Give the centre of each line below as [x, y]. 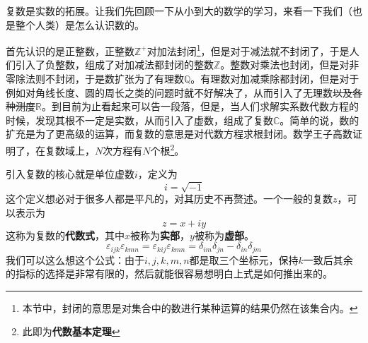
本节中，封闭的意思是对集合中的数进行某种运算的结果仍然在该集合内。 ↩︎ [190, 307]
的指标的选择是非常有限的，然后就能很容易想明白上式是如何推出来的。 [169, 273]
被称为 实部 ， [160, 235]
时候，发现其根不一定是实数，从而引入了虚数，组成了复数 [139, 120]
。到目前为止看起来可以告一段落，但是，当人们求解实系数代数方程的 [200, 106]
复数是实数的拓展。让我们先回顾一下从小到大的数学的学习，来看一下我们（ [179, 11]
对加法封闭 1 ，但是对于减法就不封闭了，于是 [248, 50]
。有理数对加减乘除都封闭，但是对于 [275, 79]
